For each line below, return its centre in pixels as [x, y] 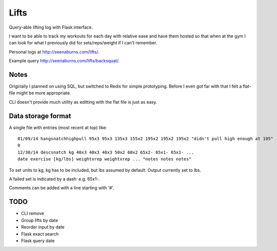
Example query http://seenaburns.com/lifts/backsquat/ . [64, 61]
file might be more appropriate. [40, 93]
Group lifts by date [40, 220]
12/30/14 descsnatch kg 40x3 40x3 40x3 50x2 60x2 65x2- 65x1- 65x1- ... [106, 152]
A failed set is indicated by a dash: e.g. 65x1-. [54, 179]
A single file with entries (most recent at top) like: [58, 127]
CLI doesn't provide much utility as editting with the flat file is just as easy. [83, 102]
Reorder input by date [43, 227]
